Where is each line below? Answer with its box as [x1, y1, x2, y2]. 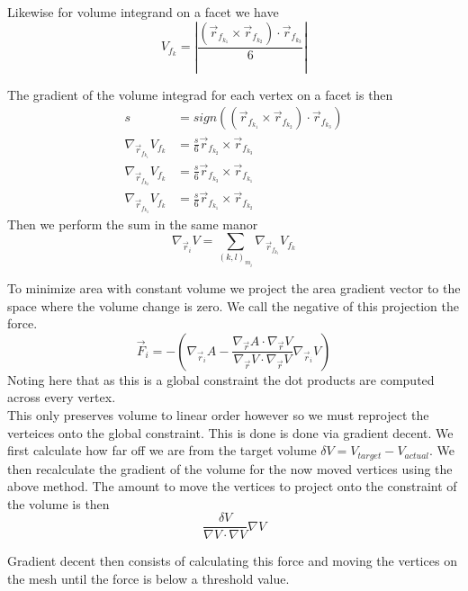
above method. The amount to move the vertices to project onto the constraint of [7, 477, 457, 496]
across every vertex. [7, 388, 116, 407]
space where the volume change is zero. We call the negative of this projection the [7, 296, 459, 315]
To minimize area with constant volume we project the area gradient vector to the [7, 279, 461, 297]
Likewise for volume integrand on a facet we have [7, 3, 279, 21]
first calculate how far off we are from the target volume [7, 441, 317, 460]
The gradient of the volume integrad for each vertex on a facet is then [7, 85, 393, 103]
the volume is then [7, 494, 110, 513]
